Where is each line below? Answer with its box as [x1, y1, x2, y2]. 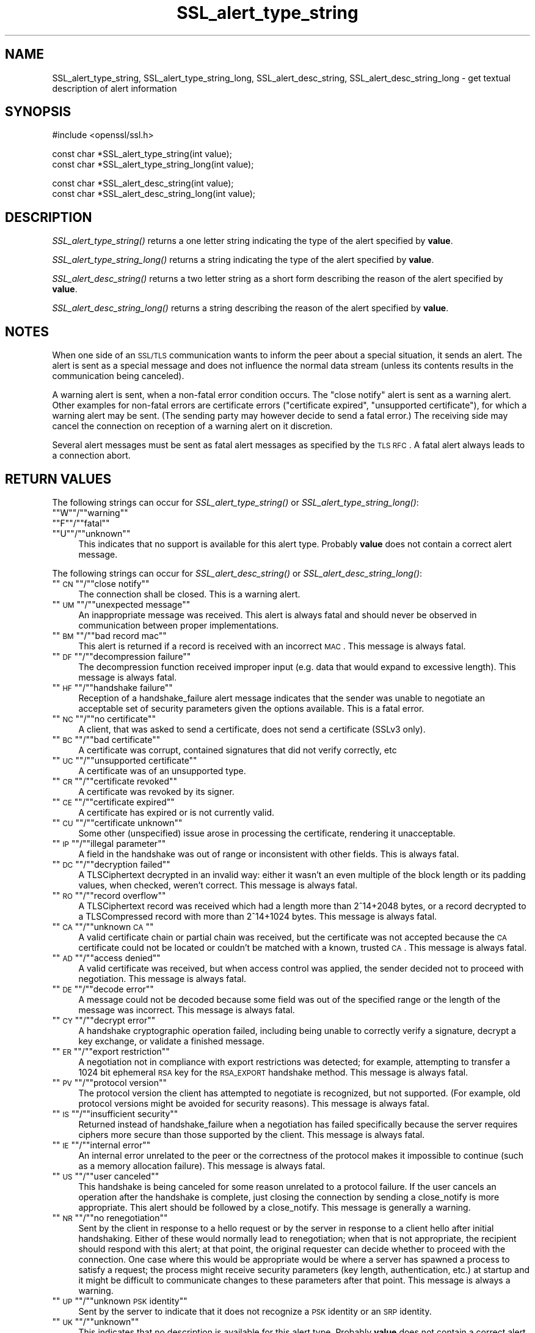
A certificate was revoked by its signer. [78, 786, 235, 797]
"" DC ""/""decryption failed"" [52, 859, 170, 870]
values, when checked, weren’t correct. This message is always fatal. [78, 879, 358, 890]
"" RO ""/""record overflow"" [52, 890, 166, 901]
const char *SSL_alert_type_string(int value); [52, 149, 232, 160]
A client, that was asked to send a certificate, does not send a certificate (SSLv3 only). [78, 723, 426, 734]
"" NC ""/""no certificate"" [52, 713, 156, 724]
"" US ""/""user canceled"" [52, 1170, 159, 1181]
